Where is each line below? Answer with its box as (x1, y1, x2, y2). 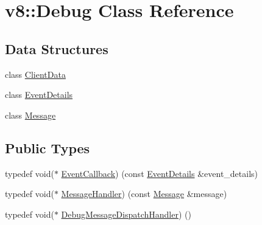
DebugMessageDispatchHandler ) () (61, 207, 191, 220)
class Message (5, 108, 56, 121)
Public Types (5, 138, 90, 157)
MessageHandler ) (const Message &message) (61, 187, 227, 200)
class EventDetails (5, 88, 73, 101)
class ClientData (5, 67, 66, 80)
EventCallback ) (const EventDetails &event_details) (61, 167, 258, 179)
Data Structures (5, 39, 108, 58)
